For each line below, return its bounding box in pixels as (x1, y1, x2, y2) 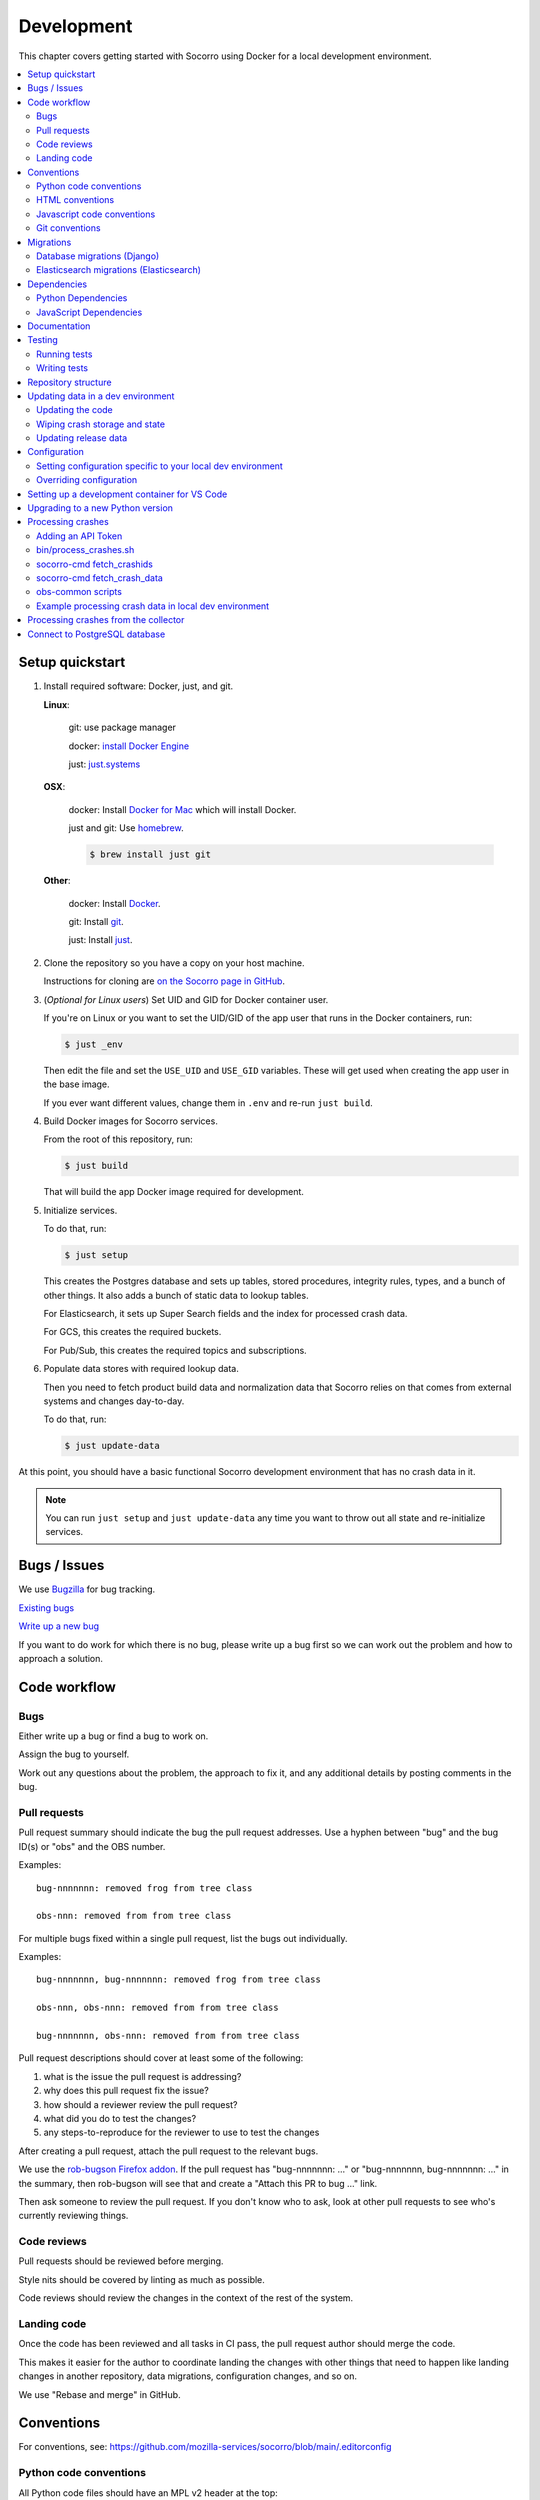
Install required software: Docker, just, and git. (43, 680, 234, 692)
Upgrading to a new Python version (27, 502, 174, 514)
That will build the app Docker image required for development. (43, 1186, 305, 1198)
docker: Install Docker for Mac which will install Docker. (68, 803, 297, 815)
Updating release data (36, 432, 128, 444)
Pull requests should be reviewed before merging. (18, 2255, 224, 2267)
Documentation (27, 320, 91, 332)
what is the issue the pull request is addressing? (43, 2070, 242, 2082)
